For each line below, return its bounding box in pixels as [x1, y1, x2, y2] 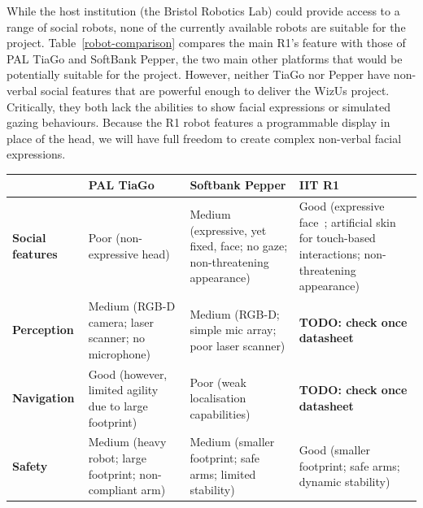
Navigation [12, 389, 75, 406]
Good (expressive [299, 198, 385, 215]
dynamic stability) [299, 473, 390, 490]
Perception [12, 321, 74, 338]
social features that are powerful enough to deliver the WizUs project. [41, 81, 390, 98]
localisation [190, 389, 246, 406]
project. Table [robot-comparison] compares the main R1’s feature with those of [7, 34, 406, 51]
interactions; [299, 245, 360, 263]
